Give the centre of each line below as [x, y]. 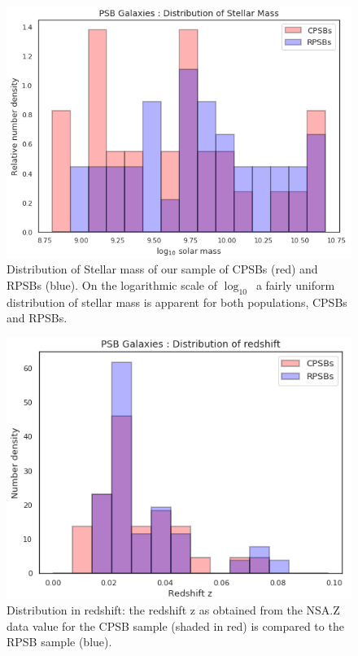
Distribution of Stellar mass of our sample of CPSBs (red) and [162, 269]
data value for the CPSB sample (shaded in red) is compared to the [175, 625]
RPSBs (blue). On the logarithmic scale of [112, 285]
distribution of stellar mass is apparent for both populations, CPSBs [177, 302]
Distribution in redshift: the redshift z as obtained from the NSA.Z [173, 610]
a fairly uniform [295, 285]
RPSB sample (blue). [59, 642]
